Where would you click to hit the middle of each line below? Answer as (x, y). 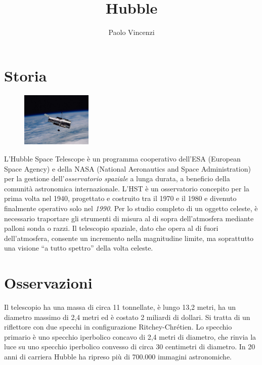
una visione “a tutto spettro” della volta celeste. (79, 248)
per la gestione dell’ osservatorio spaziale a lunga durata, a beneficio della (117, 178)
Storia (26, 75)
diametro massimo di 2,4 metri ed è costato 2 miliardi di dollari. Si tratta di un (127, 317)
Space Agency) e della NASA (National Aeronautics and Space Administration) (127, 168)
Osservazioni (48, 283)
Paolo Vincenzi (132, 32)
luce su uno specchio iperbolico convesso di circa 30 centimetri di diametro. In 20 (130, 347)
